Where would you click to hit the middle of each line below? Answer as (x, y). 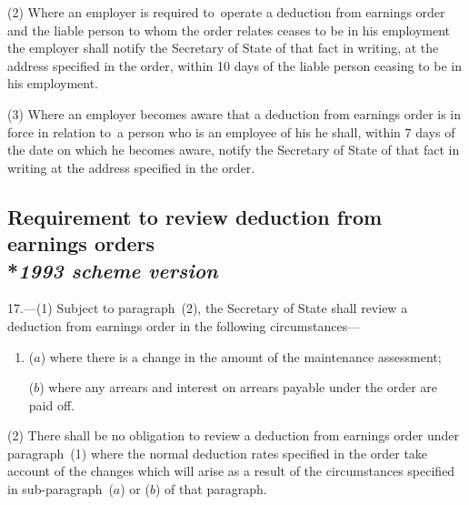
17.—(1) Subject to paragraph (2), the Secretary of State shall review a (208, 308)
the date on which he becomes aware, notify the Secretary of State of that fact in (234, 150)
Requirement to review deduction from (195, 216)
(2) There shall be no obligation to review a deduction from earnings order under (234, 435)
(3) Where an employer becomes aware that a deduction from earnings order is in (234, 113)
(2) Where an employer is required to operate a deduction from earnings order (226, 12)
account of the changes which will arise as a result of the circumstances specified (231, 471)
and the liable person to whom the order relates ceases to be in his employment (229, 30)
